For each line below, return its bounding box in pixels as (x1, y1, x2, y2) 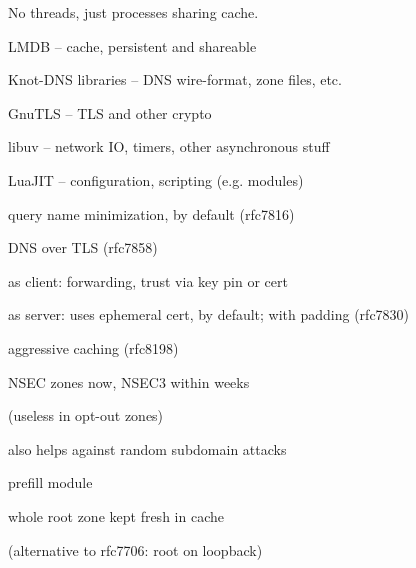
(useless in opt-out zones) (8, 405, 164, 426)
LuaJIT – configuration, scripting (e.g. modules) (8, 169, 304, 190)
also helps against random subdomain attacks (8, 438, 287, 459)
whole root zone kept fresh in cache (8, 505, 224, 526)
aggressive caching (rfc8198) (8, 337, 179, 358)
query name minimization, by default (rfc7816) (8, 203, 295, 224)
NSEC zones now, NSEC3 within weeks (8, 371, 250, 392)
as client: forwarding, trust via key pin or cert (8, 270, 288, 291)
